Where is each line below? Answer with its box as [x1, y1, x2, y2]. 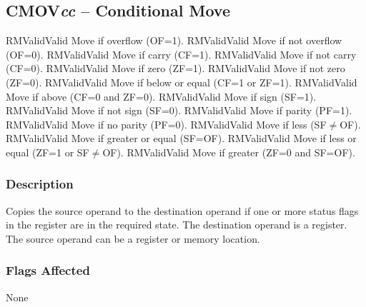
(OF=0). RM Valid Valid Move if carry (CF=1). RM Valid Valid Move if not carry [6, 46, 357, 61]
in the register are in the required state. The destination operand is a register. [6, 217, 347, 232]
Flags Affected [6, 261, 90, 279]
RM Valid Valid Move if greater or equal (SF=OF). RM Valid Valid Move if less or [6, 131, 357, 146]
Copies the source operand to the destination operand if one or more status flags [6, 203, 359, 218]
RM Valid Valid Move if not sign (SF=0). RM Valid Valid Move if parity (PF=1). [6, 103, 352, 118]
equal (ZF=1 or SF [6, 144, 89, 159]
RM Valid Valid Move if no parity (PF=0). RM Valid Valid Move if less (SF [6, 116, 327, 131]
